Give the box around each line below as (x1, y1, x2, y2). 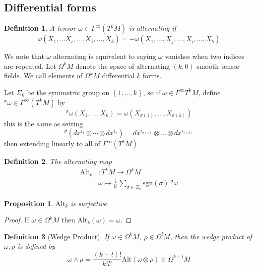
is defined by (17, 241, 55, 251)
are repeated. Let (4, 60, 56, 71)
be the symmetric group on (27, 87, 110, 97)
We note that (4, 51, 44, 61)
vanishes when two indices (165, 51, 244, 61)
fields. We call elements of (4, 70, 83, 81)
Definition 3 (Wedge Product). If (4, 231, 109, 241)
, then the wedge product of (170, 231, 252, 241)
